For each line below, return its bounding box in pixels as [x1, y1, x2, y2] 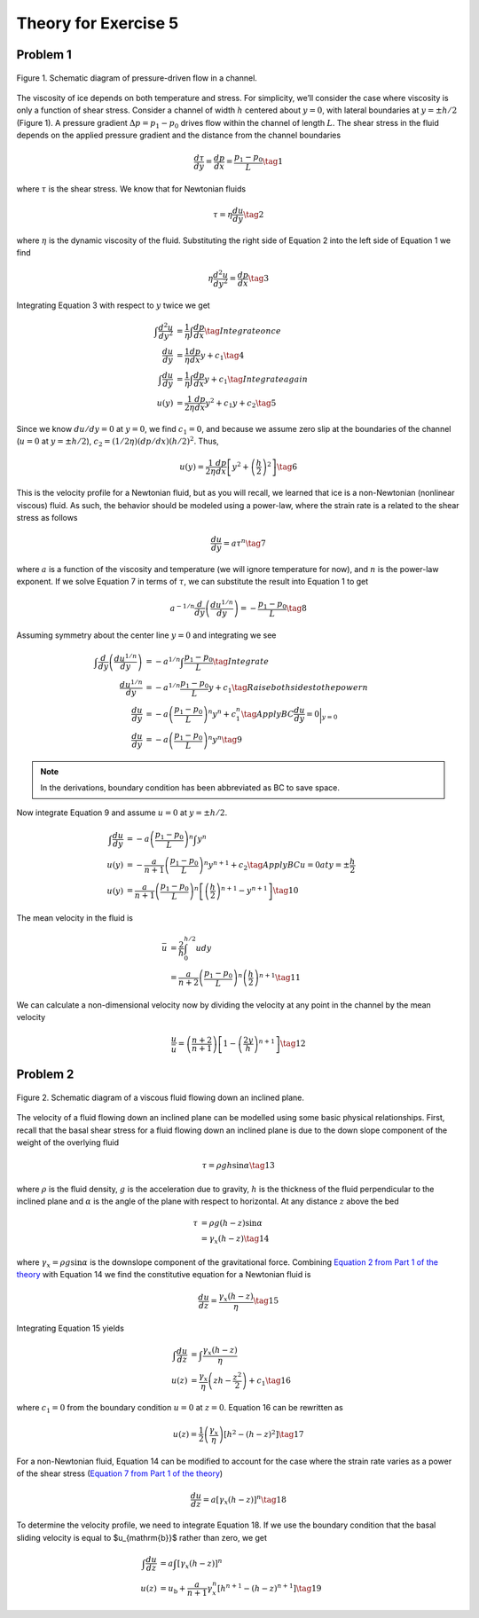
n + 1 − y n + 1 [220, 884, 268, 896]
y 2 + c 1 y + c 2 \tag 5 [205, 396, 277, 410]
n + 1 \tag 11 [258, 971, 301, 983]
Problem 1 [16, 47, 73, 62]
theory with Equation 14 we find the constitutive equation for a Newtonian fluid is [16, 1269, 311, 1280]
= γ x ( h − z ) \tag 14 [200, 1234, 270, 1245]
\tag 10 [272, 885, 299, 896]
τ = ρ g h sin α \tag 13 [201, 1160, 275, 1171]
